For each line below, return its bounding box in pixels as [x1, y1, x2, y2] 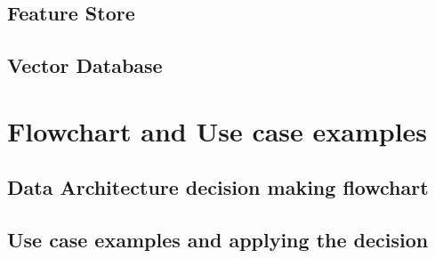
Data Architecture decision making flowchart [7, 173, 429, 201]
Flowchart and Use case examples [7, 112, 428, 149]
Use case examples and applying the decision [7, 226, 429, 254]
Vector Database [7, 52, 163, 79]
